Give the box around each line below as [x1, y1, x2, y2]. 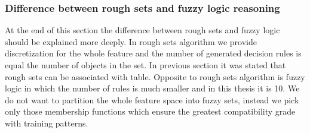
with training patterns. [5, 116, 88, 129]
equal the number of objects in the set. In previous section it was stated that [5, 59, 286, 71]
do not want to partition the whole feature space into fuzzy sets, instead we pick [5, 93, 299, 106]
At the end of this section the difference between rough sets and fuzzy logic [5, 24, 280, 36]
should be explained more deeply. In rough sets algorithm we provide [5, 35, 257, 47]
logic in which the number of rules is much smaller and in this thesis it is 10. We [5, 82, 300, 94]
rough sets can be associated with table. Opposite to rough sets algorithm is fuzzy [5, 70, 305, 83]
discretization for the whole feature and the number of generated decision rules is [5, 47, 302, 59]
